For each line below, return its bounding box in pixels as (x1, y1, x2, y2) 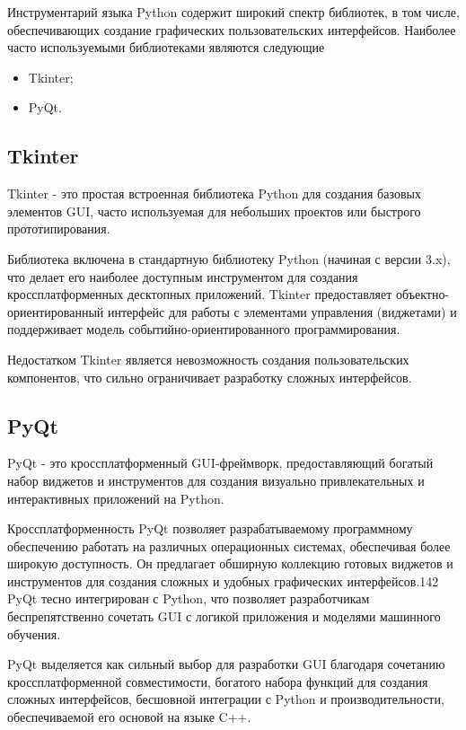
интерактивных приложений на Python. (7, 488, 224, 507)
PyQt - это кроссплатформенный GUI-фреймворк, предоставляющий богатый (7, 453, 434, 472)
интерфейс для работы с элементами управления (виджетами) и (107, 302, 457, 321)
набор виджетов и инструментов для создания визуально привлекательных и (7, 471, 425, 489)
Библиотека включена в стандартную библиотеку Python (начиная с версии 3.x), (7, 249, 451, 268)
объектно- (396, 285, 450, 303)
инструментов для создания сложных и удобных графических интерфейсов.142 (7, 571, 439, 590)
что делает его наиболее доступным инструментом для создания (7, 267, 358, 286)
